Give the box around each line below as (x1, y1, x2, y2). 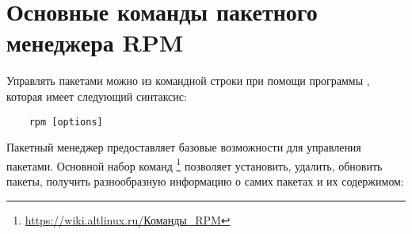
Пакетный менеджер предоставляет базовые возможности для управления (6, 139, 361, 155)
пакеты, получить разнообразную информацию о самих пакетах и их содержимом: (6, 173, 404, 189)
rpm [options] (29, 116, 103, 128)
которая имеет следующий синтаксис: (6, 87, 187, 104)
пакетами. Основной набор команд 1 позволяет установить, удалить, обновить (6, 155, 383, 174)
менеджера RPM (6, 26, 184, 59)
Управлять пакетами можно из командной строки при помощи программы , (6, 72, 370, 89)
